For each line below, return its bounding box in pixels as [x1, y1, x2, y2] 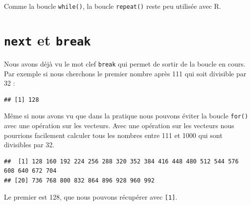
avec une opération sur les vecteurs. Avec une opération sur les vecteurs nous [4, 120, 234, 130]
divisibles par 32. [4, 139, 55, 150]
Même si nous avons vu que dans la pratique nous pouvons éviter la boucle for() [4, 111, 249, 121]
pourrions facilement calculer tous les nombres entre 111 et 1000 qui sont [4, 130, 223, 140]
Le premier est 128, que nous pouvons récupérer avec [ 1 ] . [4, 191, 178, 202]
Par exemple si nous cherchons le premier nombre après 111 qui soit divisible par [4, 68, 247, 78]
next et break [4, 29, 91, 49]
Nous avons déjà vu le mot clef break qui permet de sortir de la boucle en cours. [4, 58, 246, 68]
